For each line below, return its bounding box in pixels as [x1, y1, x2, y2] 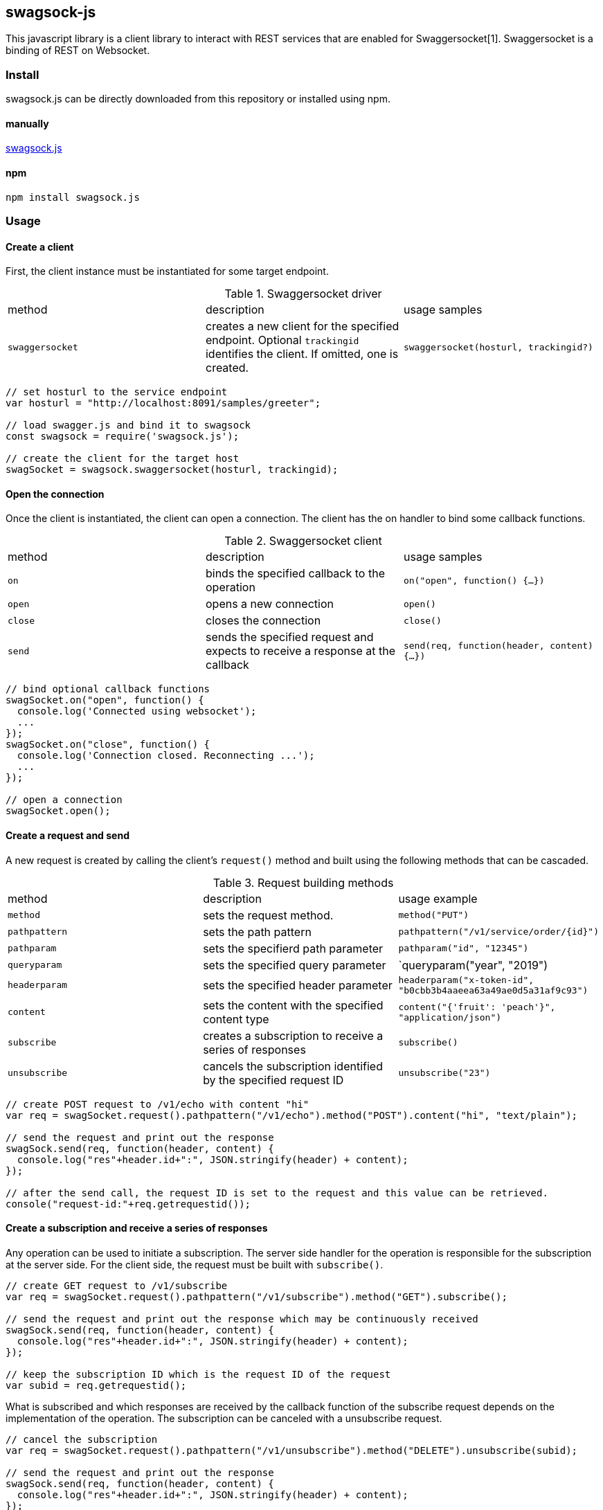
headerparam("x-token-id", [398, 974, 534, 985]
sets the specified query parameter [203, 958, 386, 972]
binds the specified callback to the [205, 566, 385, 581]
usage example [398, 891, 478, 906]
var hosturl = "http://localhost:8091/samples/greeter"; [6, 397, 321, 409]
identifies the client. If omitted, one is [205, 347, 399, 361]
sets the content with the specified [203, 998, 384, 1012]
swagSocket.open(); [6, 805, 111, 817]
